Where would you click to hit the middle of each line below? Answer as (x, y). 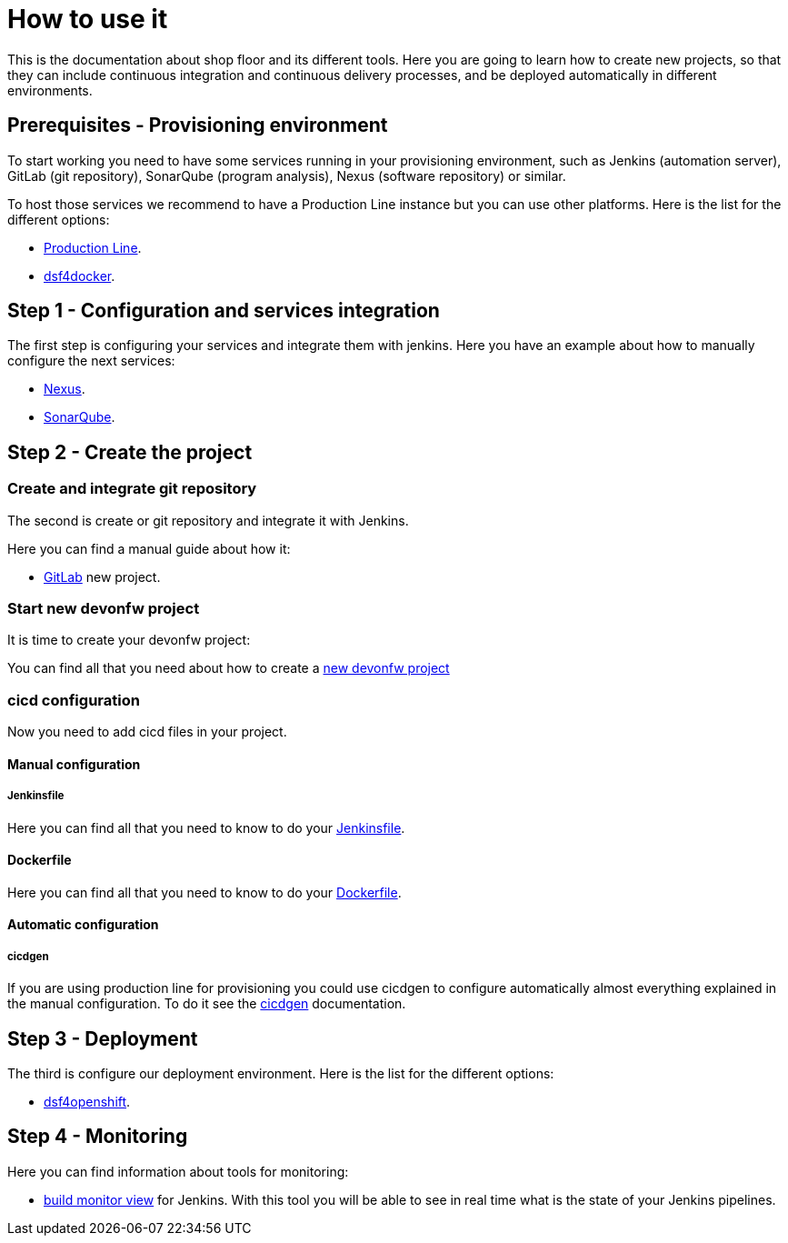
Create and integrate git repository (132, 489)
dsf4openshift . (87, 1102)
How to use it (88, 19)
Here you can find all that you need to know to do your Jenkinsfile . (206, 827)
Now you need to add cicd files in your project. (147, 732)
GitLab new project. (102, 576)
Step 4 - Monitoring (98, 1137)
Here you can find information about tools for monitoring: (178, 1171)
